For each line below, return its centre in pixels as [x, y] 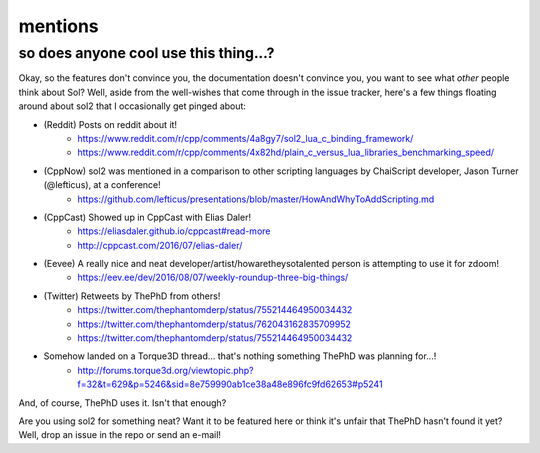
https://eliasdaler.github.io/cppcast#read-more [174, 231]
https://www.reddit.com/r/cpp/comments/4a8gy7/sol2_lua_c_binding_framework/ [245, 138]
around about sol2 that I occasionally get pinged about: [132, 106]
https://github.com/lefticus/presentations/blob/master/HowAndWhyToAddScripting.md [256, 199]
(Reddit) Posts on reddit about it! [110, 124]
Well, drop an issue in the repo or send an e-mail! [120, 435]
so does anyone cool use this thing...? [146, 53]
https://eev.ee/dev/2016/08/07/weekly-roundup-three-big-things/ [213, 277]
